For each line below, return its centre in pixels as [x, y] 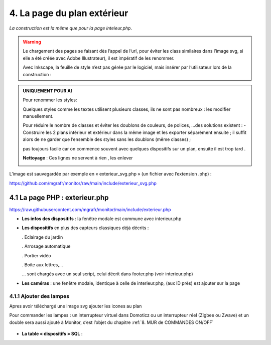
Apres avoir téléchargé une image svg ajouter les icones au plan [76, 306]
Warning [32, 42]
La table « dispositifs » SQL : [52, 334]
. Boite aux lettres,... [42, 265]
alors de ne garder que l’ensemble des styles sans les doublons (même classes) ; [107, 139]
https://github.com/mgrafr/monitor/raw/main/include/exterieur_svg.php [83, 183]
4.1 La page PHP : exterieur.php [59, 197]
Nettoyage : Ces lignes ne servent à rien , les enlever [78, 158]
